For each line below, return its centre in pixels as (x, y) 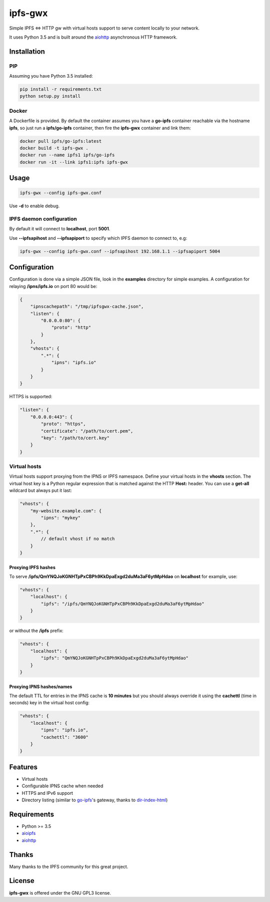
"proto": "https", (63, 424)
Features (23, 767)
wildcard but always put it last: (40, 490)
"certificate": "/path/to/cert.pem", (87, 431)
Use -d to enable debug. (34, 206)
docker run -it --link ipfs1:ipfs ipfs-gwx (74, 162)
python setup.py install (50, 96)
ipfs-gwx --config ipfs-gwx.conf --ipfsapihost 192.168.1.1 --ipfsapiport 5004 (120, 251)
